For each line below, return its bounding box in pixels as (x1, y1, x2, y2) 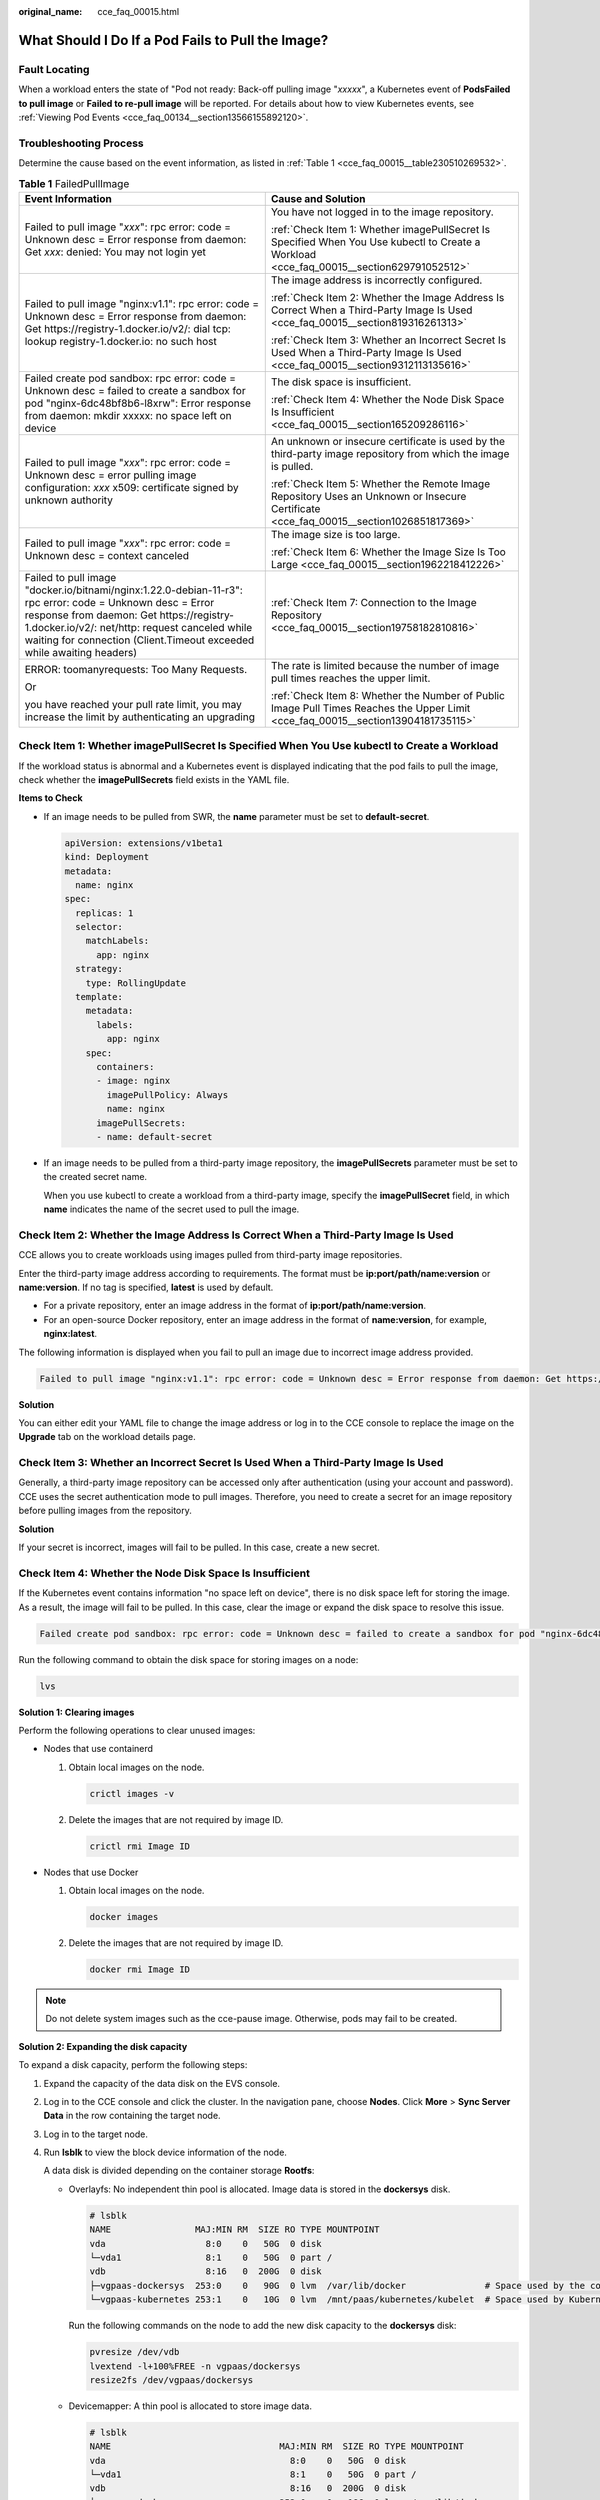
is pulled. (270, 459, 314, 473)
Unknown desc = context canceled (24, 548, 190, 562)
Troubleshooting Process (18, 136, 144, 150)
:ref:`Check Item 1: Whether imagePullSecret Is (270, 222, 490, 236)
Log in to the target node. (43, 2128, 149, 2140)
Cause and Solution (270, 191, 366, 205)
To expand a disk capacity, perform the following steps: (18, 2059, 248, 2071)
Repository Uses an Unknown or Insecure (270, 489, 467, 503)
